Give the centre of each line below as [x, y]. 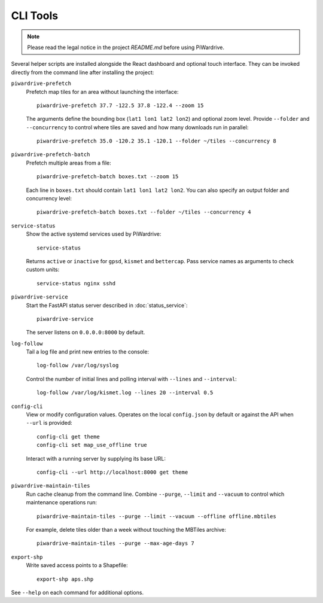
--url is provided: [49, 423]
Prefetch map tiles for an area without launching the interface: [102, 92]
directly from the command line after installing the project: [83, 72]
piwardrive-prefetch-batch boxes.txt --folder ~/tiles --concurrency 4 [144, 212]
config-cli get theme [68, 436]
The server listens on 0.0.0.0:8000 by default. [86, 333]
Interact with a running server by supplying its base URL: [96, 458]
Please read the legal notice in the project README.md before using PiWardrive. [126, 47]
